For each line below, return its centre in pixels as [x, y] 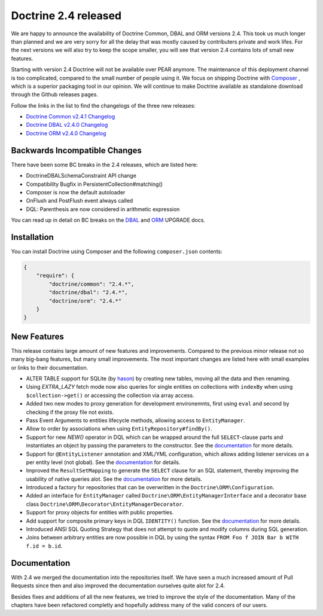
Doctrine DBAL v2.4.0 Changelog [67, 125]
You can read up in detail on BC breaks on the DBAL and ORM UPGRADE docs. [108, 220]
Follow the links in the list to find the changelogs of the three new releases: [103, 105]
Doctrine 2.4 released [66, 16]
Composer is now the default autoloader [76, 192]
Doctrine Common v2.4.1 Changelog [71, 117]
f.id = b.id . [44, 546]
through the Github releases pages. [55, 94]
